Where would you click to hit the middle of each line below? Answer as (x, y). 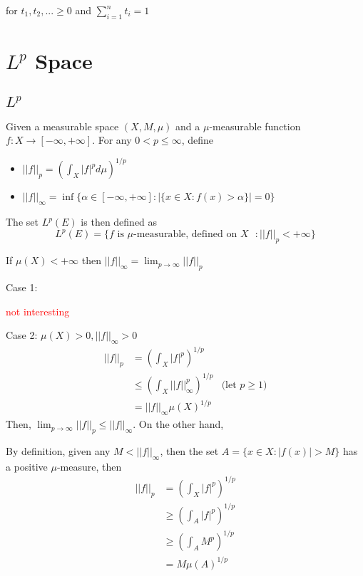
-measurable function (255, 126)
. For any (112, 140)
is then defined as (119, 222)
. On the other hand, (178, 424)
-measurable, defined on (185, 235)
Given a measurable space (62, 126)
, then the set (189, 451)
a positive (27, 466)
